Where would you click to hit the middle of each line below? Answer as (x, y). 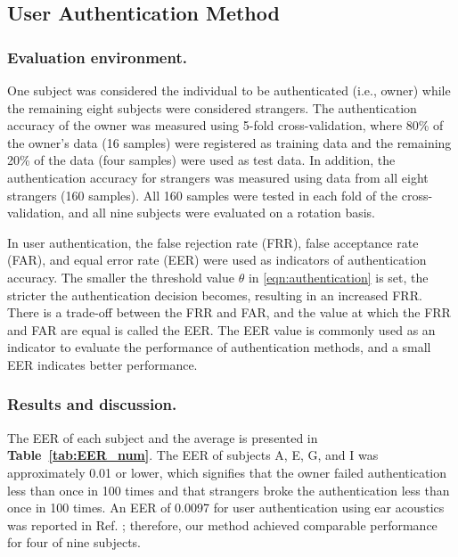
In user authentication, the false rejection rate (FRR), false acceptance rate (213, 242)
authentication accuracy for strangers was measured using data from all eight (218, 177)
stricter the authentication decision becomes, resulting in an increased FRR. (215, 295)
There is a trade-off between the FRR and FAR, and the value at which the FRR (229, 312)
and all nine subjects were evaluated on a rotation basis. (222, 213)
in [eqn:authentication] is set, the (338, 277)
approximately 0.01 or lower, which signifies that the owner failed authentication (227, 472)
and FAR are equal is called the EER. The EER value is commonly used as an (221, 329)
